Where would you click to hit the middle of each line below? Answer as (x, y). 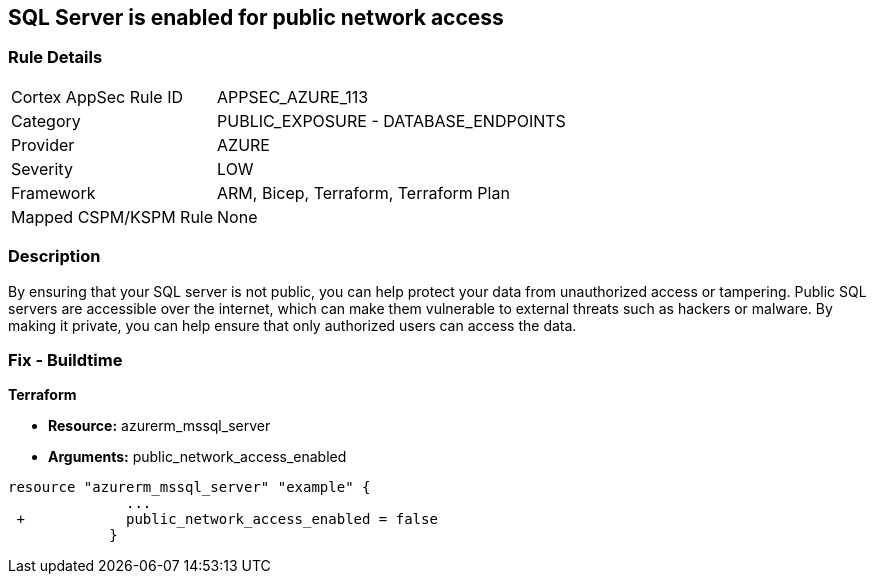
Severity (42, 168)
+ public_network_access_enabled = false (227, 519)
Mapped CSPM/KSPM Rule (112, 216)
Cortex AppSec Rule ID (97, 96)
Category (46, 120)
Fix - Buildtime (65, 359)
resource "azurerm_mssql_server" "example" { (189, 487)
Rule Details (55, 57)
